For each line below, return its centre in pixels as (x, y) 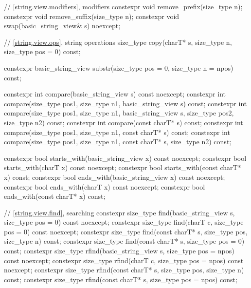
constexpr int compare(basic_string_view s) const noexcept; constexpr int (115, 94)
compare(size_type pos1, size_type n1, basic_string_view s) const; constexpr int (125, 103)
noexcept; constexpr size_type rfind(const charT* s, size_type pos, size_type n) (124, 270)
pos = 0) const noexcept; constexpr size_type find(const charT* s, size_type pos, (126, 231)
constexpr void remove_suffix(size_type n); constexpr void (92, 16)
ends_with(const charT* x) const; (55, 196)
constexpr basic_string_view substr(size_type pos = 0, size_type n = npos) (119, 67)
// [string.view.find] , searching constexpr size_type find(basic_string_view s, (119, 212)
